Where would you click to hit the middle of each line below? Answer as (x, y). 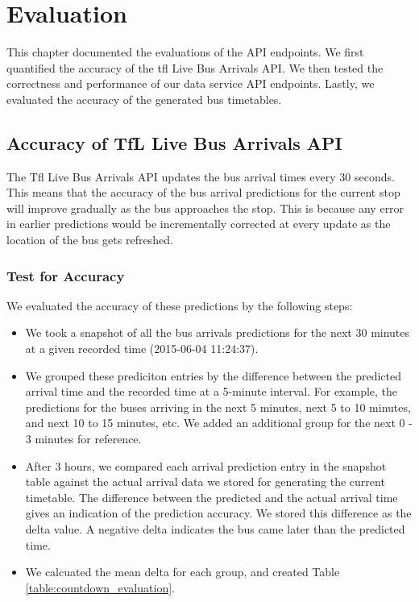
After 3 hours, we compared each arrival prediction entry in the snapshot (206, 465)
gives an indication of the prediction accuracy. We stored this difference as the (218, 513)
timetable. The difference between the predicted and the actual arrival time (212, 497)
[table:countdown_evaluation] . (100, 587)
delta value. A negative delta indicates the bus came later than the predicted (215, 529)
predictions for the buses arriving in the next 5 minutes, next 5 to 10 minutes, (218, 407)
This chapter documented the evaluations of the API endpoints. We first (185, 52)
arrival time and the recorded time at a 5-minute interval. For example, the (212, 391)
